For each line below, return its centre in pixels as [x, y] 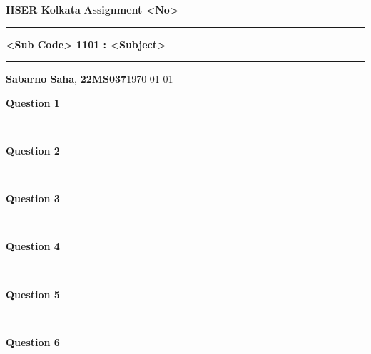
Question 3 [33, 198]
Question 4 [33, 246]
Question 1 [33, 102]
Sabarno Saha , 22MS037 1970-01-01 [90, 79]
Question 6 [33, 342]
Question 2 [33, 150]
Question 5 [33, 294]
